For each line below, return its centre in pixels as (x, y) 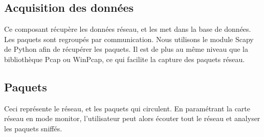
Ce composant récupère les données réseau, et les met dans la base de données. (128, 29)
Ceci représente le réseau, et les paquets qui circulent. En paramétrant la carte (127, 108)
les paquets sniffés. (33, 128)
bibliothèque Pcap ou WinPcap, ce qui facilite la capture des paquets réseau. (125, 59)
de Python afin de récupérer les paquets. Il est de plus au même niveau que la (126, 49)
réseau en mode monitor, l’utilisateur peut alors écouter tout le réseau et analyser (132, 118)
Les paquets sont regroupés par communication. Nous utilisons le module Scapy (129, 39)
